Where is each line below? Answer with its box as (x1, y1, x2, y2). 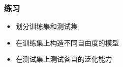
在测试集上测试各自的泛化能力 (15, 54, 112, 64)
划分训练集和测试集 (15, 21, 78, 31)
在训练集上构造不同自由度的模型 (15, 37, 119, 47)
